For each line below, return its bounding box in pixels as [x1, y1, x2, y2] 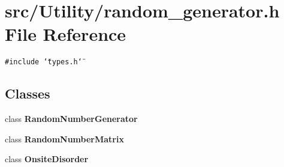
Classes [5, 84, 50, 103]
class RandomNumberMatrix [5, 132, 124, 145]
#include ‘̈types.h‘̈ [5, 58, 82, 67]
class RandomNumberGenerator [5, 112, 138, 125]
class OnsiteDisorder [5, 153, 89, 165]
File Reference [5, 22, 126, 46]
